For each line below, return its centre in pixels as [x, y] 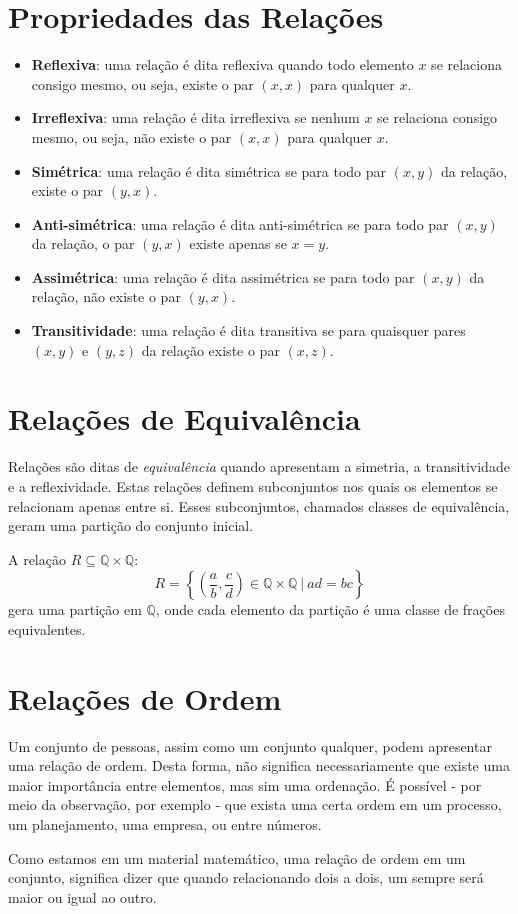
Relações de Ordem [145, 697]
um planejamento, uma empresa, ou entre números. [165, 824]
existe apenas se [238, 243]
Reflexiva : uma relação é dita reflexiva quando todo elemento [222, 64]
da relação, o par [83, 243]
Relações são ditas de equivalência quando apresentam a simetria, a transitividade [259, 466]
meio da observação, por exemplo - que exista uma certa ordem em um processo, [255, 804]
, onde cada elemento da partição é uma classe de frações [330, 609]
